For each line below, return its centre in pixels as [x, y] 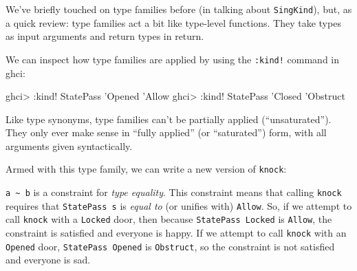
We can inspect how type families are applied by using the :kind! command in [172, 59]
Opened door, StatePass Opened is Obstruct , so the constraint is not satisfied [170, 246]
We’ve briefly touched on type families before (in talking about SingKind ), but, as [179, 9]
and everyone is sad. [48, 260]
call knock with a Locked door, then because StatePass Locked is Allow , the [169, 219]
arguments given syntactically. [69, 145]
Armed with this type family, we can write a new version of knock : [146, 169]
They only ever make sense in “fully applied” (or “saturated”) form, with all [166, 132]
